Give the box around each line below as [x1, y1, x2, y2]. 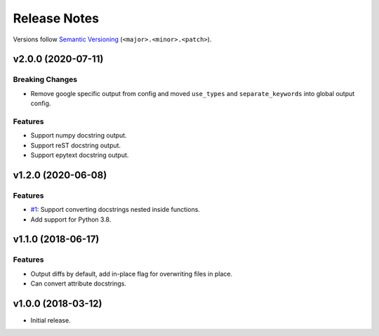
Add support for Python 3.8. [30, 215, 112, 224]
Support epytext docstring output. [30, 151, 129, 159]
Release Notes [13, 11, 100, 26]
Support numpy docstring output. [30, 131, 127, 140]
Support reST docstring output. [30, 141, 121, 149]
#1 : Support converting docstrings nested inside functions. [30, 206, 200, 214]
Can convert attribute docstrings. [30, 279, 126, 288]
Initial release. [30, 316, 71, 325]
